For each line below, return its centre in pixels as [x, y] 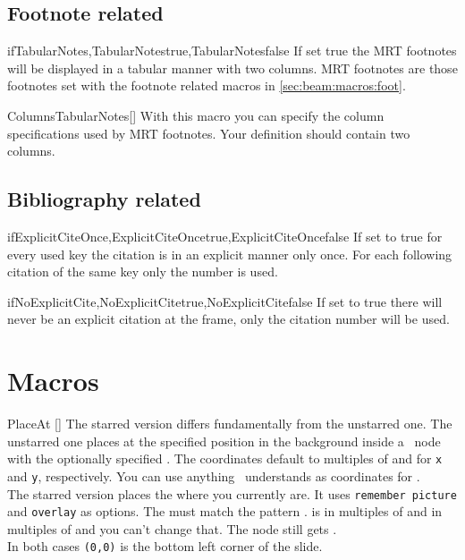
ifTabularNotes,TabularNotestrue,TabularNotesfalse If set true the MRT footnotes [232, 51]
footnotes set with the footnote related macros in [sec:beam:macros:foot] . [207, 85]
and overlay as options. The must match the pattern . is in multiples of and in [225, 511]
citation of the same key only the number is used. [143, 272]
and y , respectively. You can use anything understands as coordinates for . [214, 475]
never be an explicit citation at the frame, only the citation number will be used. [228, 319]
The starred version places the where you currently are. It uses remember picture [232, 493]
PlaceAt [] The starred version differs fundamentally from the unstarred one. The [230, 424]
